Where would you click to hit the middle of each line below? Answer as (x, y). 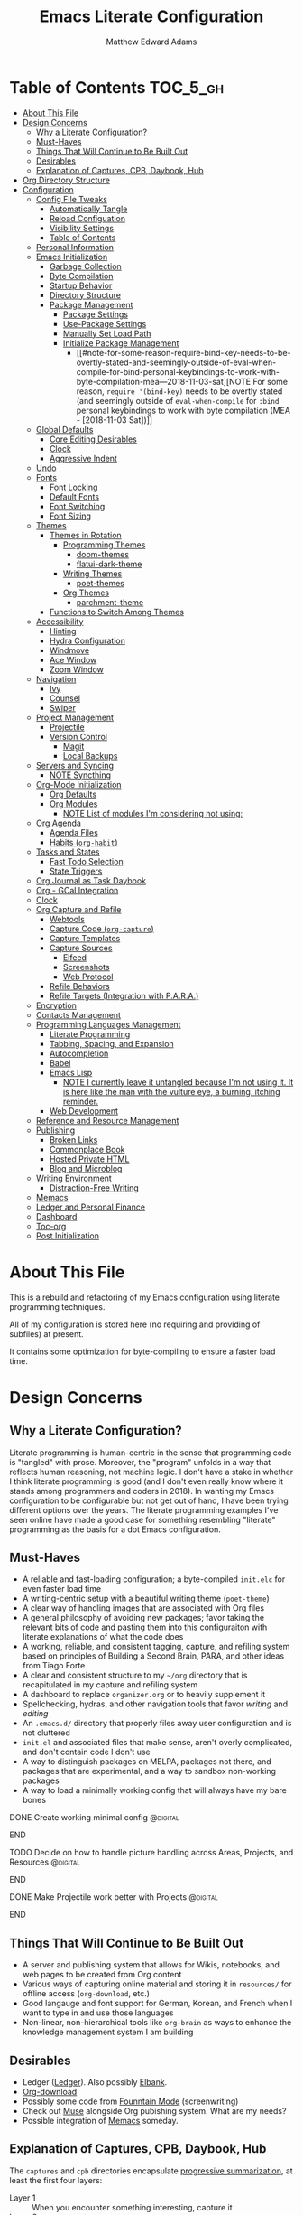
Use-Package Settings (105, 323)
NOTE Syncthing (80, 775)
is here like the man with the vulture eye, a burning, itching (171, 1091)
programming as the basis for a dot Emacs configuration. (115, 1529)
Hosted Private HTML (89, 1159)
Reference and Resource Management (107, 1120)
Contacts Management (78, 1014)
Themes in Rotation (85, 535)
